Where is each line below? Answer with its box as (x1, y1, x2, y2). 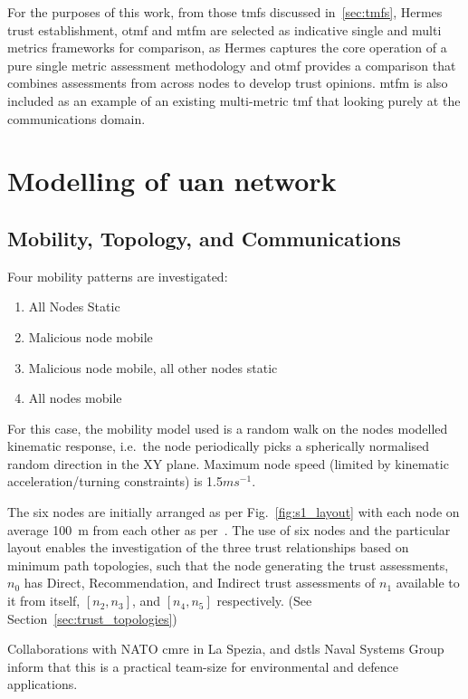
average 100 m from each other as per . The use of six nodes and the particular (7, 520, 451, 539)
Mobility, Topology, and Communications (7, 224, 401, 252)
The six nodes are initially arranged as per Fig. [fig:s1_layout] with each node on (7, 503, 460, 522)
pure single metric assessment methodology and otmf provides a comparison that (7, 55, 456, 74)
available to (396, 573, 460, 592)
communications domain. (7, 109, 146, 128)
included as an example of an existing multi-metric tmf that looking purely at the (7, 91, 461, 110)
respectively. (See (216, 591, 312, 610)
